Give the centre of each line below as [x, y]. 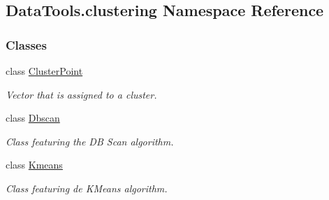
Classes [26, 44]
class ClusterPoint [44, 71]
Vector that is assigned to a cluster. [81, 94]
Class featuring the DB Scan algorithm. [90, 141]
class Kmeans [34, 165]
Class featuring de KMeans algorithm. [87, 188]
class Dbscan [33, 118]
